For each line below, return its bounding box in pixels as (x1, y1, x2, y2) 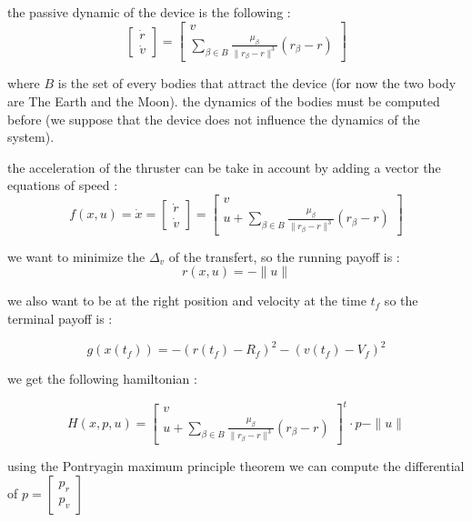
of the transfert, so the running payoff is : (168, 246, 400, 266)
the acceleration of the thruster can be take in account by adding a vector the (7, 157, 441, 176)
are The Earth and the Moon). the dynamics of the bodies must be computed (7, 92, 440, 111)
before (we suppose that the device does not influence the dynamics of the (7, 109, 420, 128)
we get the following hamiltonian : (7, 369, 197, 388)
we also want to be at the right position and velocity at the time (7, 291, 367, 310)
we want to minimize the (7, 246, 146, 266)
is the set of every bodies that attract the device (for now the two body (57, 74, 457, 93)
